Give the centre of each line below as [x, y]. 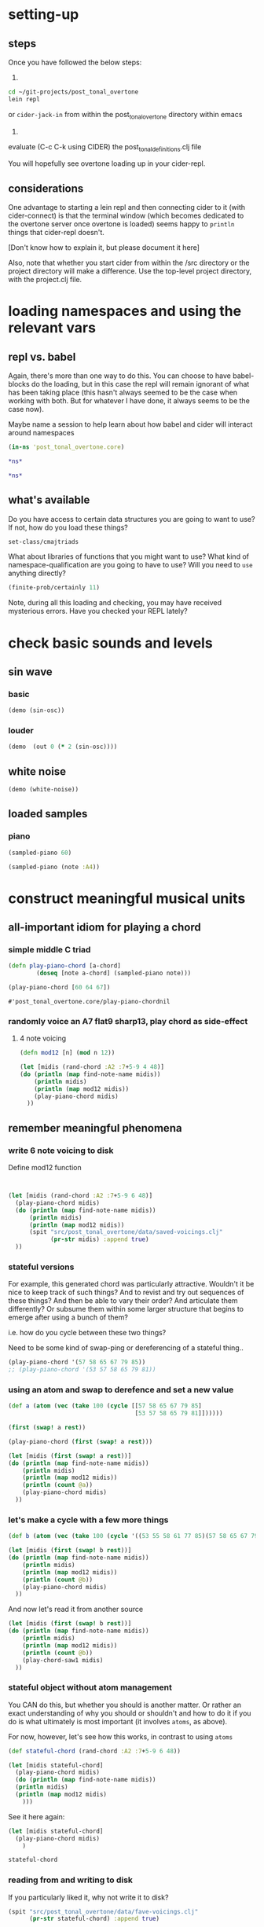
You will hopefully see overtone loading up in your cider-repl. [107, 163]
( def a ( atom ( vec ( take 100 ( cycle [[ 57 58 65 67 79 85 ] [105, 1406]
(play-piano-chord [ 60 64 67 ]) [59, 988]
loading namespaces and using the [125, 311]
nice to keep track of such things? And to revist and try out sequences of [126, 1292]
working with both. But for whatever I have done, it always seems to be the [129, 401]
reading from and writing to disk [71, 1880]
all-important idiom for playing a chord [105, 927]
